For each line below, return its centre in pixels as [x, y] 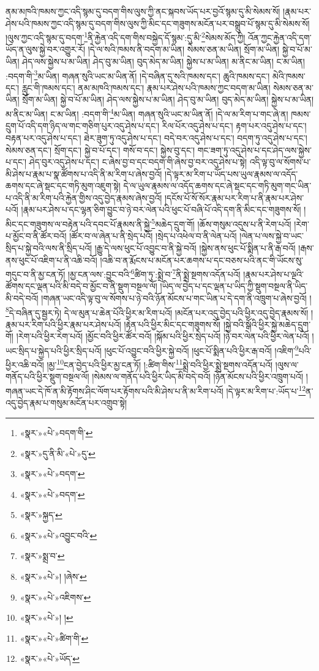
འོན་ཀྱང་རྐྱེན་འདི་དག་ [280, 37]
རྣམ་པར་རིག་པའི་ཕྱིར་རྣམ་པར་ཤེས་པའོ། [63, 324]
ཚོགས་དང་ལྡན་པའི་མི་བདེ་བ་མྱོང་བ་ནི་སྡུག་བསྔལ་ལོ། [81, 286]
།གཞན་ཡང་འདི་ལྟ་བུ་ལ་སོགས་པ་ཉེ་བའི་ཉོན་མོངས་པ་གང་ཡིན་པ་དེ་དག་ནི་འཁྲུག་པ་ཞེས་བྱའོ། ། [176, 298]
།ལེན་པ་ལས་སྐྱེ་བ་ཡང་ [272, 236]
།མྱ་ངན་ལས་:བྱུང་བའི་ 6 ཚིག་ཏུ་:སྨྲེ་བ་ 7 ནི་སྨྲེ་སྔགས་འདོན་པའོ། [154, 273]
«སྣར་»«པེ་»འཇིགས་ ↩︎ [55, 597]
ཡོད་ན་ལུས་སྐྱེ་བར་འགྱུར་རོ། [46, 49]
